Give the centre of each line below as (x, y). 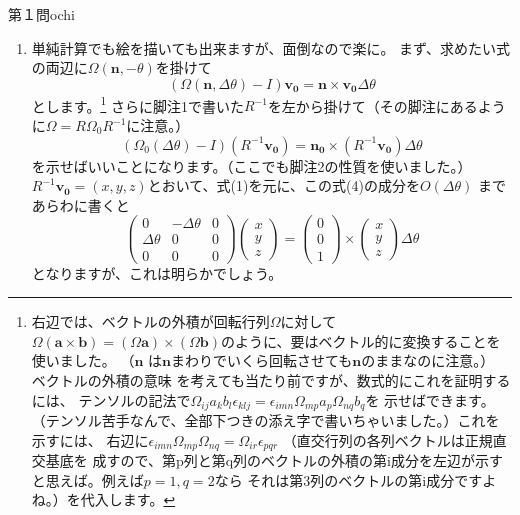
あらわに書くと (80, 204)
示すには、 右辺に (90, 439)
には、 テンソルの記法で (111, 399)
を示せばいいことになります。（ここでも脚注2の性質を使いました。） (251, 165)
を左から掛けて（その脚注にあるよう (386, 105)
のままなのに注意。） (428, 360)
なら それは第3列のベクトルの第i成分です (348, 479)
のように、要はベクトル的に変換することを (360, 340)
